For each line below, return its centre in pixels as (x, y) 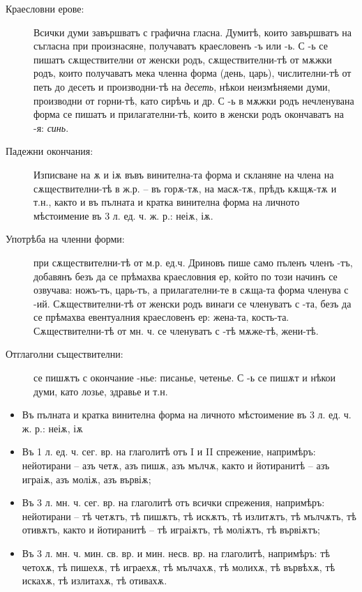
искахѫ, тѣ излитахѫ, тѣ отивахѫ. (95, 580)
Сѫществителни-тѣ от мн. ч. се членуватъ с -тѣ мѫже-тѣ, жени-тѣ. (176, 330)
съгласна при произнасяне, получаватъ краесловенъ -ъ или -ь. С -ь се (181, 46)
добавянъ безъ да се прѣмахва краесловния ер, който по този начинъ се (186, 276)
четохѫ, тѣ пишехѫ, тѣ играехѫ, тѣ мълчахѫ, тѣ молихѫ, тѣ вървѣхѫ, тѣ (179, 567)
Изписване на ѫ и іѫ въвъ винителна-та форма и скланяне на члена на (184, 174)
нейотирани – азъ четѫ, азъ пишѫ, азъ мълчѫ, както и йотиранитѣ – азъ (176, 465)
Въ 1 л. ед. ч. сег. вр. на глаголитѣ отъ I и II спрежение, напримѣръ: (169, 451)
